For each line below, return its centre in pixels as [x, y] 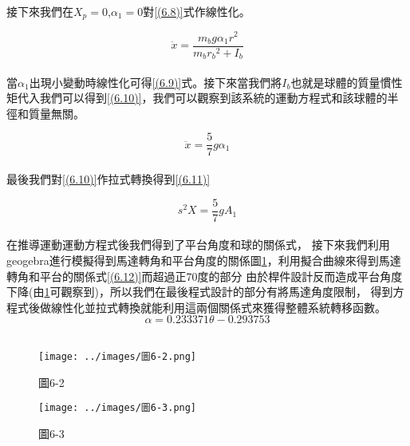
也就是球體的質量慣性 [347, 82]
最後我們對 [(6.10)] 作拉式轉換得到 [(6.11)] [108, 179]
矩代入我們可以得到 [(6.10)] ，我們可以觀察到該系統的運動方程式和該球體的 [197, 98]
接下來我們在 [40, 11]
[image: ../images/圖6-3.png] [118, 408]
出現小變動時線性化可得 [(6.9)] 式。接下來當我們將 [156, 82]
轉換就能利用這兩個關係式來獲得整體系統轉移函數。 [252, 307]
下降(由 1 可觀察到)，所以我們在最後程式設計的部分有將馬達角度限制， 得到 [200, 292]
